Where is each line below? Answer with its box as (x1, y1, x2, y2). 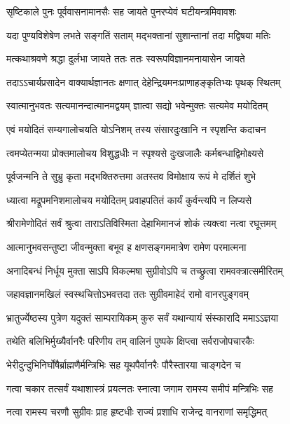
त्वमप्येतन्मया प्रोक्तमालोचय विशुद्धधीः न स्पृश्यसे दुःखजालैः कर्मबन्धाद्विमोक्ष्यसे (6, 145, 264, 160)
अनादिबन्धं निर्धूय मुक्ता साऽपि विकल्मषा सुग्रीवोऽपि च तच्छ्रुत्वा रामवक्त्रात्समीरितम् (6, 263, 283, 278)
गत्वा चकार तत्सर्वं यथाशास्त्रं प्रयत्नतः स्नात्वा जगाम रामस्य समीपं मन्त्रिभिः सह (6, 381, 273, 395)
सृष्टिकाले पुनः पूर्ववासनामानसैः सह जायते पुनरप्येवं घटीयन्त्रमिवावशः (6, 4, 237, 18)
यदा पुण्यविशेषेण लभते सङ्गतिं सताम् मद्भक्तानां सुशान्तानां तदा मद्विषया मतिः (6, 27, 271, 42)
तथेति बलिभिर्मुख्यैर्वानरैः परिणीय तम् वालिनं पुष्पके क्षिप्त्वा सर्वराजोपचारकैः (6, 334, 254, 348)
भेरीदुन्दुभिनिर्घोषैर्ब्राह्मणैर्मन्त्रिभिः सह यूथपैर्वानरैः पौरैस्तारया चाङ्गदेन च (6, 357, 241, 371)
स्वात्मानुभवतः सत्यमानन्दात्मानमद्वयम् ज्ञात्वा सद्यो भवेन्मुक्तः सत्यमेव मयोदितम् (6, 98, 268, 113)
